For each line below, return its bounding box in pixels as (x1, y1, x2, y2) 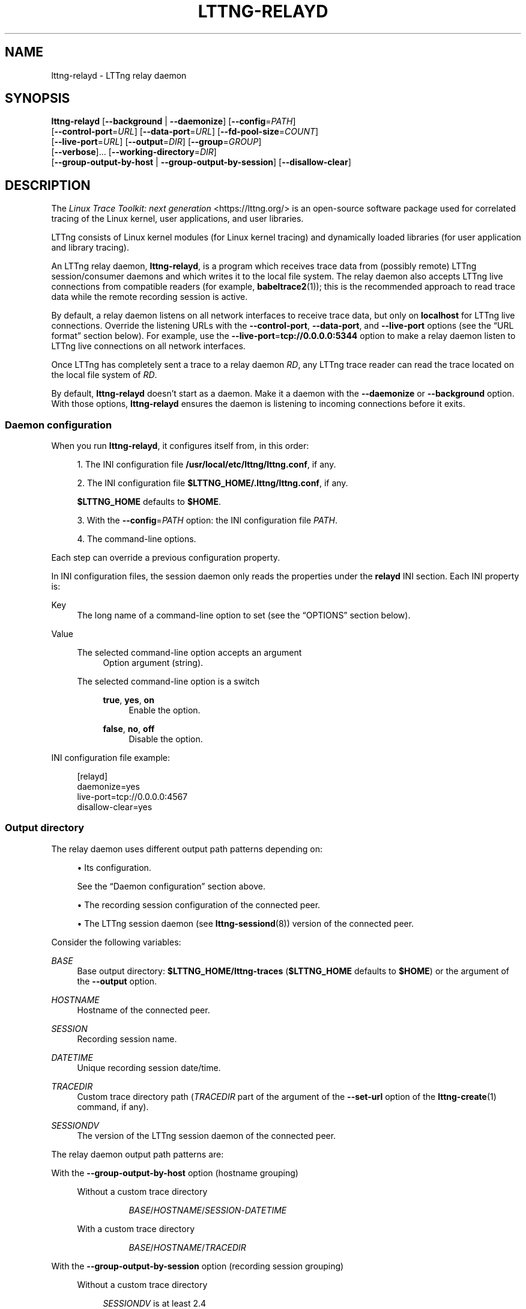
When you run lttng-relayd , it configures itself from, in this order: (51, 441, 309, 451)
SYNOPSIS (5, 91, 70, 106)
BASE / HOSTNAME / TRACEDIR (128, 1242, 246, 1253)
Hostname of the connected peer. (77, 1004, 210, 1015)
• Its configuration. (77, 862, 151, 873)
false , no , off (103, 724, 155, 734)
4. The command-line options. (77, 534, 196, 545)
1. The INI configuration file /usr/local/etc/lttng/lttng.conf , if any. (77, 459, 336, 470)
